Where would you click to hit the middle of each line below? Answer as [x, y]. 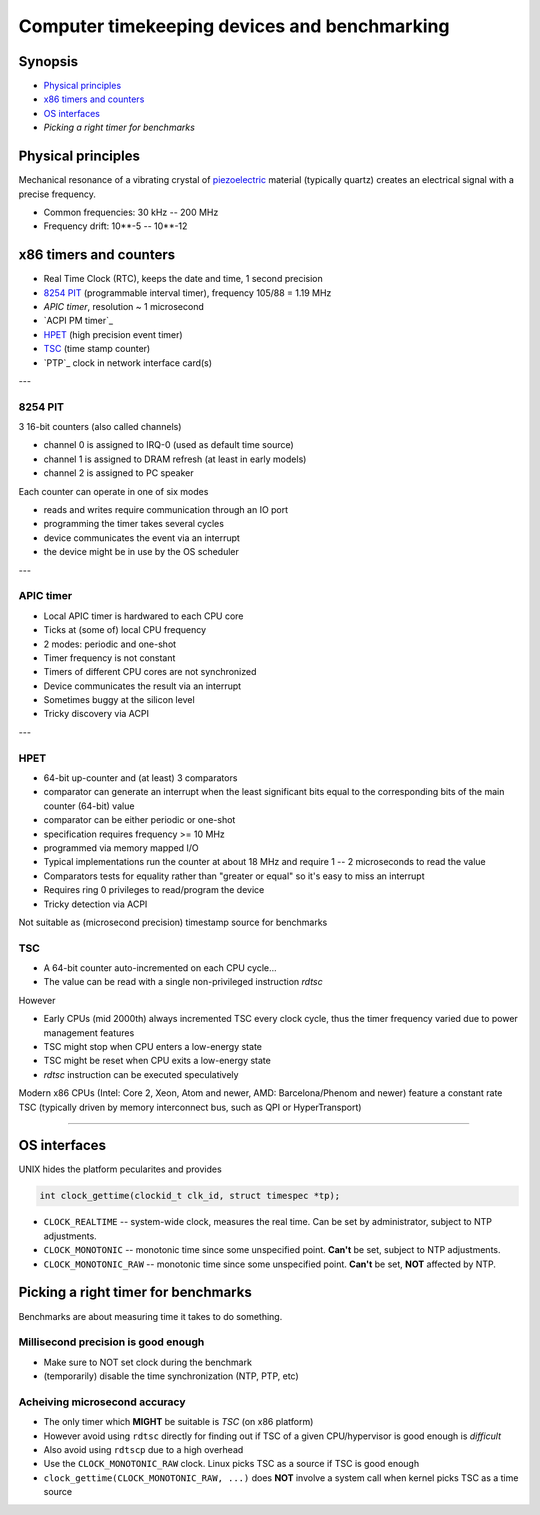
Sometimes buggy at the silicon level [119, 700]
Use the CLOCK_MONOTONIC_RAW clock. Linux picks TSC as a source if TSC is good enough [231, 1464]
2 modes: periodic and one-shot [110, 644]
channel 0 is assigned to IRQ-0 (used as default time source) [168, 445]
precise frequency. [57, 194]
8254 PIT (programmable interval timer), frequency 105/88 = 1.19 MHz [187, 292]
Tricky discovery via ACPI [96, 714]
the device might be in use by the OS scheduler [141, 552]
